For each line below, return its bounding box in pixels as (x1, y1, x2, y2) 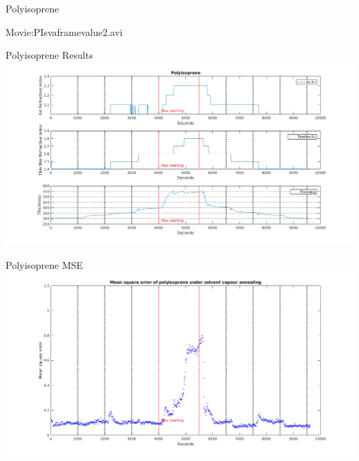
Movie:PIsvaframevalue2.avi (6, 24, 123, 39)
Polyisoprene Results (6, 48, 93, 62)
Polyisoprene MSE (6, 257, 84, 272)
